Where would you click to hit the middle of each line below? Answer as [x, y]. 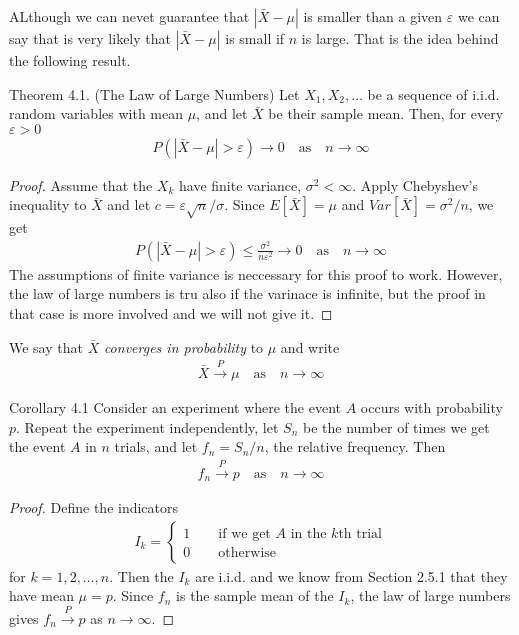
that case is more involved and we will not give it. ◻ [171, 313]
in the [308, 533]
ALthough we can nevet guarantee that [129, 16]
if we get [244, 533]
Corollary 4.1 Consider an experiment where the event [175, 407]
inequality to [48, 204]
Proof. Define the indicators [94, 507]
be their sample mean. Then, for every [386, 113]
